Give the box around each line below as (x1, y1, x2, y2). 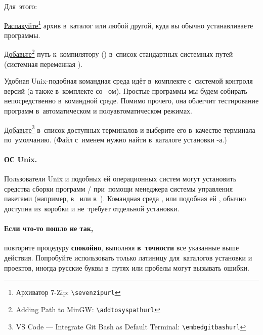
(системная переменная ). (4, 58, 82, 69)
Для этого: (4, 1, 37, 11)
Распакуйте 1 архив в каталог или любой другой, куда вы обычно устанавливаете (4, 18, 253, 30)
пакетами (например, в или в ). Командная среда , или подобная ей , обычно (4, 193, 246, 204)
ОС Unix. (4, 154, 37, 165)
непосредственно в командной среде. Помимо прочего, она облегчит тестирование (4, 95, 259, 106)
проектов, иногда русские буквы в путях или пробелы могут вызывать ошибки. (4, 262, 249, 273)
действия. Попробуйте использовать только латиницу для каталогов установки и (4, 252, 252, 263)
